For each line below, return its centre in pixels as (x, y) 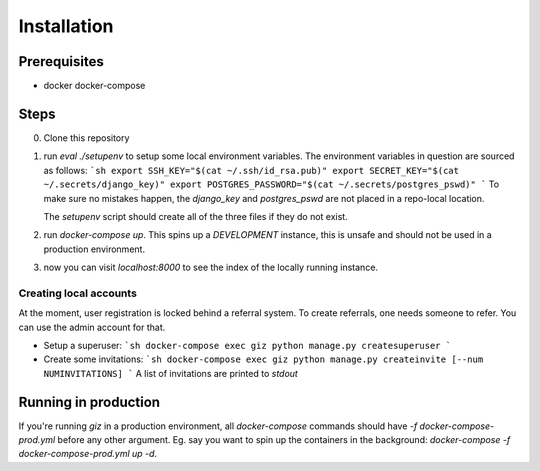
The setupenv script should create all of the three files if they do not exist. (196, 216)
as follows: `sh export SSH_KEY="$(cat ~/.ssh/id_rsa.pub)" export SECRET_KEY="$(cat (251, 170)
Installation (66, 26)
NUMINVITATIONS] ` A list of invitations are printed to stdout (171, 373)
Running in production (89, 401)
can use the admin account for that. (92, 327)
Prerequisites (61, 61)
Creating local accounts (77, 293)
